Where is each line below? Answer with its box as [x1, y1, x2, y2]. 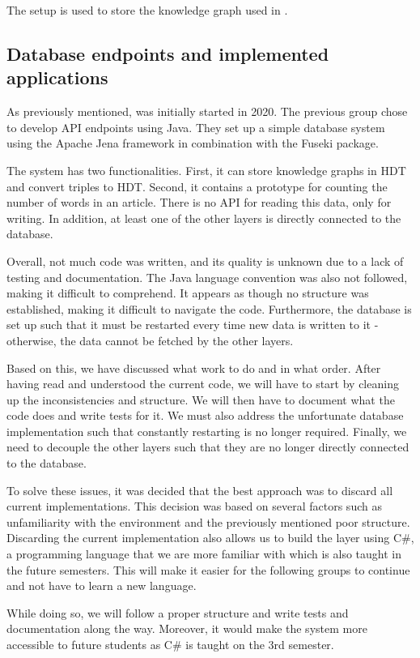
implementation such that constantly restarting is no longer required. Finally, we [6, 422, 407, 439]
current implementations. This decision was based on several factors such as [6, 498, 382, 515]
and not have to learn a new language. [6, 577, 197, 594]
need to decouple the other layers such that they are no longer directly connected [6, 438, 409, 455]
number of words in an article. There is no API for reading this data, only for [6, 194, 392, 211]
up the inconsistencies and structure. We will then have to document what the [6, 391, 395, 408]
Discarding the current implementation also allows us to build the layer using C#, [6, 529, 414, 546]
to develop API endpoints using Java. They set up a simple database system [6, 118, 385, 135]
